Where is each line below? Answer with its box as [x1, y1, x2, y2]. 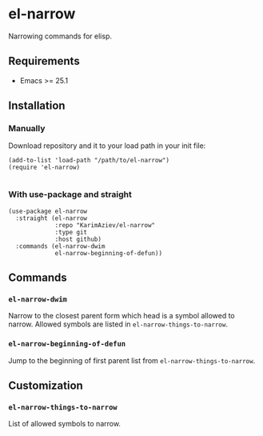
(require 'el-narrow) [8, 163, 81, 172]
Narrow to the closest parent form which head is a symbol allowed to [8, 311, 235, 321]
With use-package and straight [8, 189, 132, 200]
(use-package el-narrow [8, 207, 88, 215]
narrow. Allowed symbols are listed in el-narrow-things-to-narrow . [8, 319, 228, 329]
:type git [54, 228, 88, 236]
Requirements [8, 54, 80, 68]
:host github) [54, 235, 102, 243]
